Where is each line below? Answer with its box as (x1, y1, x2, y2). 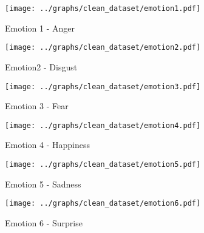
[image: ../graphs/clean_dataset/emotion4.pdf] (5, 121, 201, 130)
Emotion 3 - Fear (5, 100, 69, 112)
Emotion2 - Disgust (5, 60, 78, 73)
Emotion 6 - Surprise (5, 216, 83, 229)
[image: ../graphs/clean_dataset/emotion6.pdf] (5, 199, 201, 208)
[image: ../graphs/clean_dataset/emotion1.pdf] (5, 4, 201, 13)
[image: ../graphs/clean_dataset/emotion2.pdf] (5, 43, 201, 52)
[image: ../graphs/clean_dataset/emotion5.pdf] (5, 160, 201, 169)
